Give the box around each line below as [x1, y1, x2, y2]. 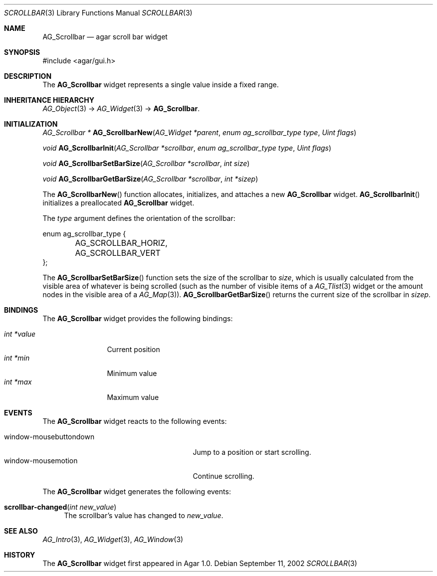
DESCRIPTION [4, 72, 52, 80]
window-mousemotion [4, 456, 78, 465]
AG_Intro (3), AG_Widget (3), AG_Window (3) [42, 535, 184, 544]
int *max [4, 378, 32, 386]
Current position [107, 345, 160, 354]
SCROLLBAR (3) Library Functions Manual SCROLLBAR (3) [4, 8, 193, 17]
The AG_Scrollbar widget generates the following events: [42, 487, 231, 496]
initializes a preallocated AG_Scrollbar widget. [42, 198, 195, 207]
